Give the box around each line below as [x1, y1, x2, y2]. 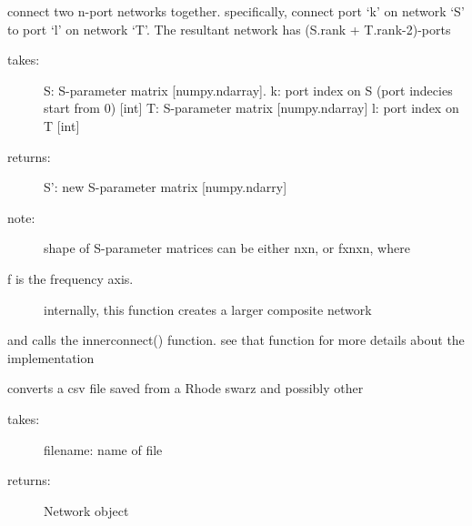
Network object [44, 501, 129, 520]
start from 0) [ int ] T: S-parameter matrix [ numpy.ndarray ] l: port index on [44, 98, 459, 117]
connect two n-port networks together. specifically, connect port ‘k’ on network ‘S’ [7, 2, 465, 20]
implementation [7, 348, 95, 367]
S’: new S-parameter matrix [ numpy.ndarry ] [44, 177, 287, 197]
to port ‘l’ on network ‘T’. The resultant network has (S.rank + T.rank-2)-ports [7, 19, 451, 38]
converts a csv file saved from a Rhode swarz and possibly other [7, 379, 364, 398]
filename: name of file [44, 440, 163, 459]
